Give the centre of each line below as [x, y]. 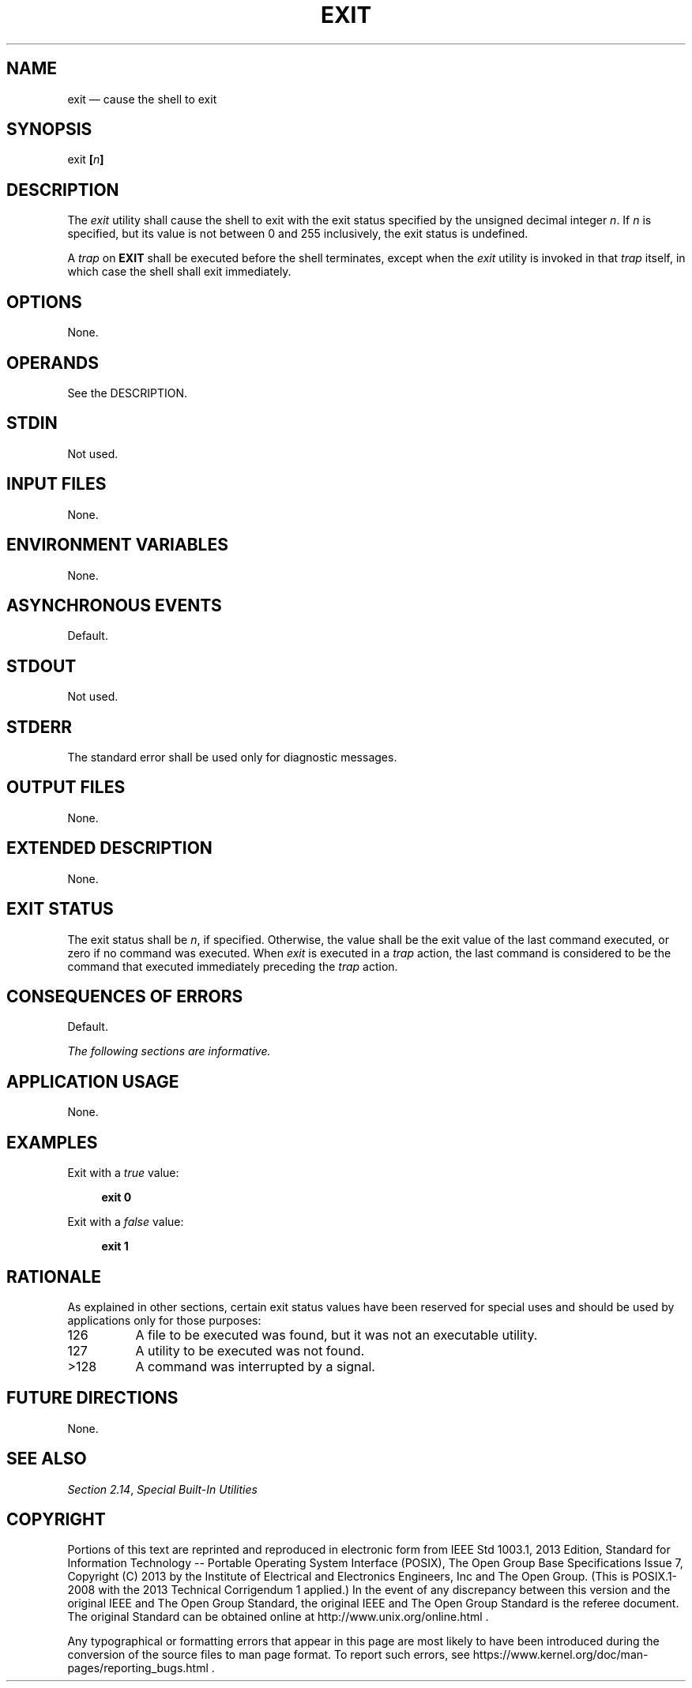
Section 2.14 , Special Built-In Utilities [162, 1489]
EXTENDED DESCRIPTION [109, 848]
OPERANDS [53, 363]
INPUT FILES [56, 484]
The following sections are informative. [169, 1051]
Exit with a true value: [123, 1173]
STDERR [39, 727]
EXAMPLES [52, 1142]
